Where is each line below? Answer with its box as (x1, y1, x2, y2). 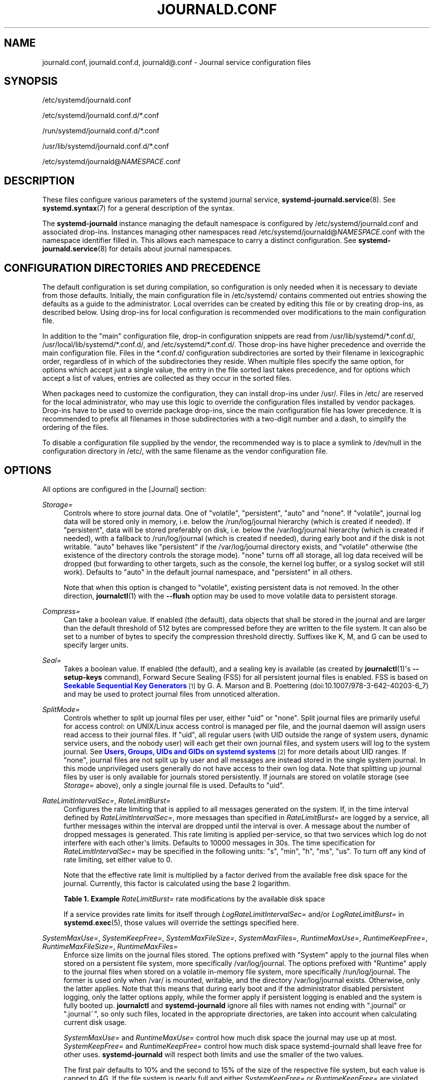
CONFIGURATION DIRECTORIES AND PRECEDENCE (4, 261, 261, 274)
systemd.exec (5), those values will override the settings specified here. (63, 918, 299, 927)
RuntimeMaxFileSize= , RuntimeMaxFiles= (42, 942, 178, 951)
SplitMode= (42, 705, 80, 714)
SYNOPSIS (4, 75, 58, 88)
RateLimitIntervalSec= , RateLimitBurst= (42, 796, 171, 805)
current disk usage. (63, 1018, 127, 1026)
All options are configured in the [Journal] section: (42, 484, 207, 493)
